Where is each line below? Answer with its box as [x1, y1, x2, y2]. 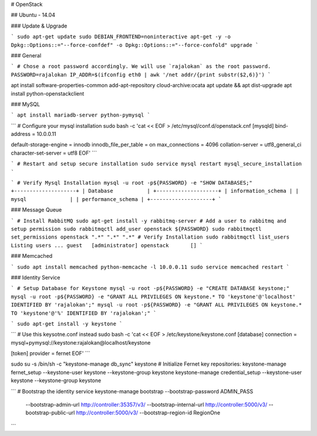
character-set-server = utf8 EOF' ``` [11, 149, 97, 156]
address [11, 131, 31, 138]
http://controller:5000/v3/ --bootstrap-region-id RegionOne [76, 409, 220, 416]
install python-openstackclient [11, 90, 85, 97]
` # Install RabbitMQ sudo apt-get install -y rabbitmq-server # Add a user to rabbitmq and [11, 217, 287, 224]
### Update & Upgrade [11, 22, 68, 29]
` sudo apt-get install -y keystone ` [11, 320, 123, 327]
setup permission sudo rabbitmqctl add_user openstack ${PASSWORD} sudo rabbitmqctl [11, 226, 262, 232]
